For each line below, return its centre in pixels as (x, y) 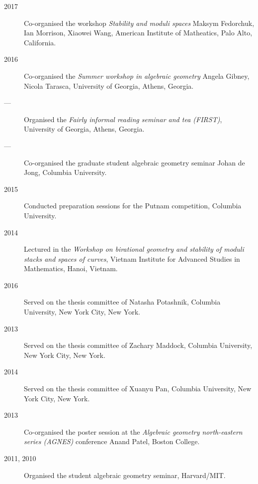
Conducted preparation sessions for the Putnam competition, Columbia (133, 206)
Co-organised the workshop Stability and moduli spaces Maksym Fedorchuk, (139, 23)
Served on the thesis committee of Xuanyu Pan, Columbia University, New (138, 389)
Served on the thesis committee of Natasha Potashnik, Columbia (122, 302)
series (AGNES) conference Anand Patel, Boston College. (112, 441)
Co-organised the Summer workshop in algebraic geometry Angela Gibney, (137, 76)
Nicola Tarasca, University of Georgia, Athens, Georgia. (109, 85)
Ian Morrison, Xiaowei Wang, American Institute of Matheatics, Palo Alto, (138, 33)
